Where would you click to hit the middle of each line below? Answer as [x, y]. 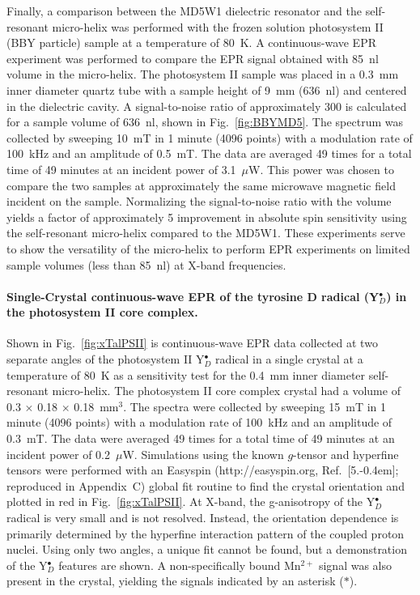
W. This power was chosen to [321, 169]
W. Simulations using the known [203, 454]
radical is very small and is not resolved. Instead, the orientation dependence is [203, 518]
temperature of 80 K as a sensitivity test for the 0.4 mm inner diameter [186, 374]
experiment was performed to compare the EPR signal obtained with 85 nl [193, 58]
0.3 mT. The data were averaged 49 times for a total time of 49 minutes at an [201, 438]
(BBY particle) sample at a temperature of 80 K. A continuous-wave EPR [191, 42]
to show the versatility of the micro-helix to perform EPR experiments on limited [208, 248]
